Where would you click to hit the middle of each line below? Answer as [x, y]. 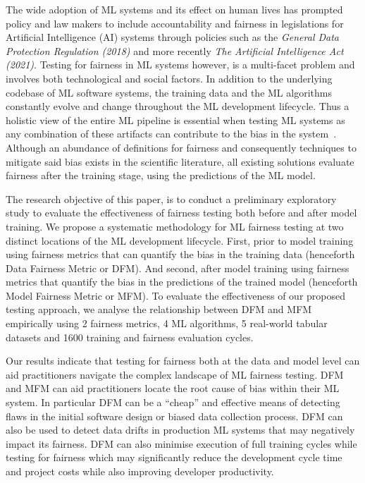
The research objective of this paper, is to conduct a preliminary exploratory [171, 198]
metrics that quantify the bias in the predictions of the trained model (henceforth [182, 282]
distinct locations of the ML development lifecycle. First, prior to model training [180, 240]
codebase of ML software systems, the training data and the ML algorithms [169, 92]
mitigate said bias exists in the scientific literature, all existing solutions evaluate [180, 161]
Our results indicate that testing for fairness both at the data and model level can [183, 361]
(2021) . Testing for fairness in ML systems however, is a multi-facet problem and [180, 65]
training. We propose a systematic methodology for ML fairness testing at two [175, 226]
